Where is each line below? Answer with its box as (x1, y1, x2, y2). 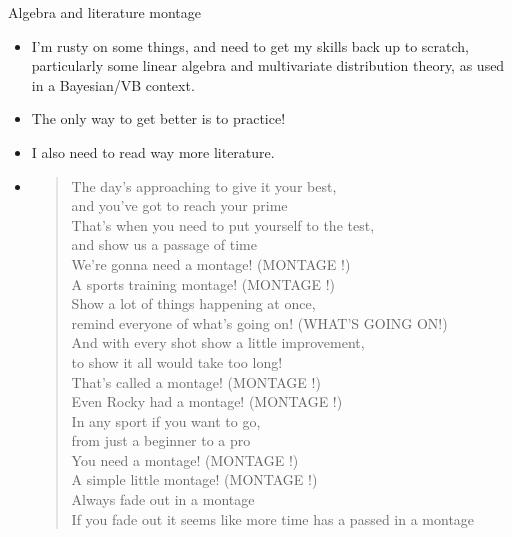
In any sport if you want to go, (71, 410, 261, 431)
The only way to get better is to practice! (31, 108, 286, 129)
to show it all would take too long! (71, 351, 283, 372)
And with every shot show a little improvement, (71, 332, 365, 353)
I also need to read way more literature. (31, 141, 275, 162)
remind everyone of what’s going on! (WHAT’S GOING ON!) (71, 312, 448, 333)
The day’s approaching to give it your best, (71, 175, 337, 196)
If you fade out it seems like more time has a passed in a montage (71, 508, 475, 529)
